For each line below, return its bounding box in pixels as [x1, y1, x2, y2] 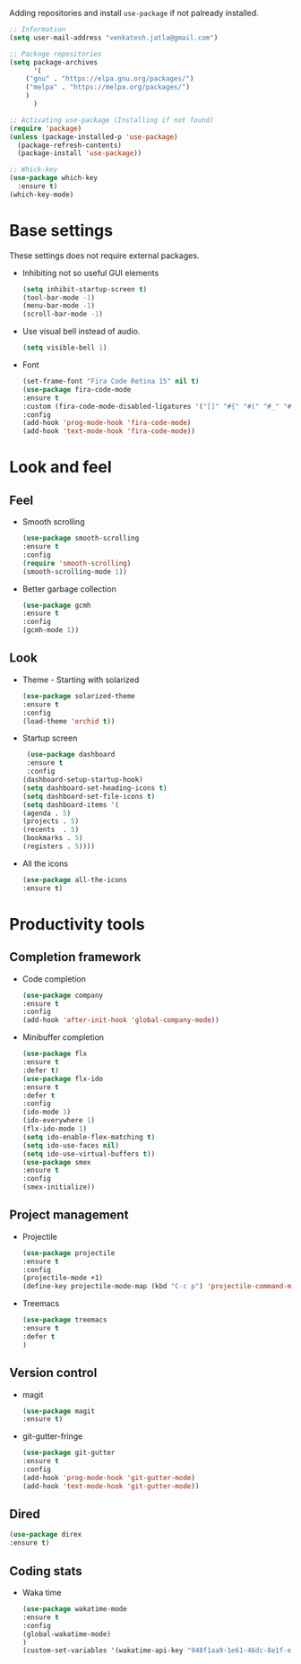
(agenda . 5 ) [21, 809, 72, 818]
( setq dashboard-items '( [21, 800, 119, 810]
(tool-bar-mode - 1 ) [21, 293, 96, 302]
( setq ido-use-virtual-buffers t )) [21, 1149, 156, 1158]
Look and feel [9, 457, 112, 478]
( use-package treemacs [21, 1315, 107, 1325]
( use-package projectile [21, 1248, 116, 1258]
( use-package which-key [9, 174, 99, 183]
